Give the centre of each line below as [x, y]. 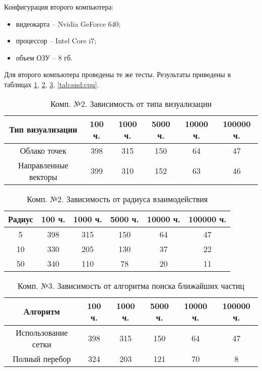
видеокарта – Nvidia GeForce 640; [68, 23]
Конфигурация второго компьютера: [59, 7]
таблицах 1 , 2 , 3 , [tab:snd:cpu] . [52, 84]
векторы [43, 176]
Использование [42, 332]
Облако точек [43, 150]
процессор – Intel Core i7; [56, 41]
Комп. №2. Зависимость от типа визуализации [131, 103]
